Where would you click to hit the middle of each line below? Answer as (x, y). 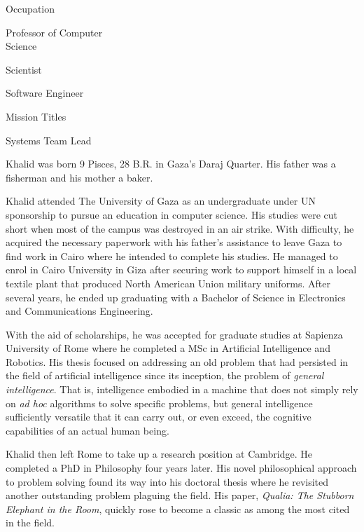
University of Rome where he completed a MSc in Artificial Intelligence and (168, 348)
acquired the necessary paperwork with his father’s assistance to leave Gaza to (174, 242)
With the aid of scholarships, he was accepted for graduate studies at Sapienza (174, 334)
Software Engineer (45, 93)
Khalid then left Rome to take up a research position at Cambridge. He (159, 454)
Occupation (30, 8)
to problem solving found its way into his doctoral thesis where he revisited (167, 481)
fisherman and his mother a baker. (79, 177)
